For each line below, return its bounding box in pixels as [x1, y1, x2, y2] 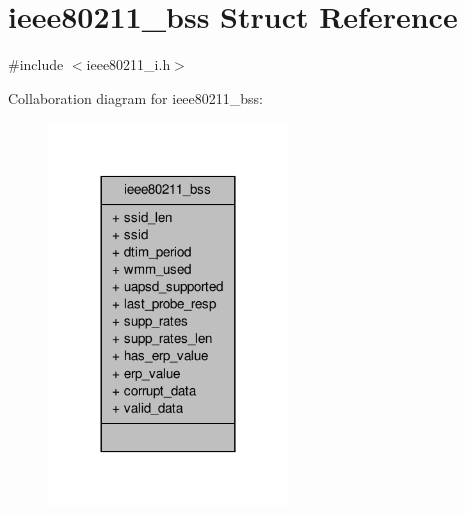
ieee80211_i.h [86, 54, 171, 75]
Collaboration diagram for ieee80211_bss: [8, 87, 264, 108]
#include [8, 54, 64, 75]
